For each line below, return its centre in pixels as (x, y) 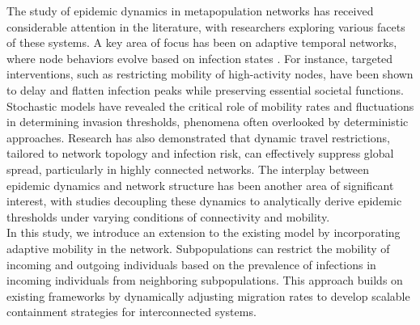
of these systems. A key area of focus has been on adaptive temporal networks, (202, 42)
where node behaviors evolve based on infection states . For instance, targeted (200, 58)
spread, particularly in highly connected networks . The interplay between (188, 169)
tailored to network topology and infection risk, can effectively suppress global (200, 153)
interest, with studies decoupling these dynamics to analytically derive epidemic (204, 201)
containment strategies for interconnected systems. (132, 312)
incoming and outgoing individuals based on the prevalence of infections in (191, 264)
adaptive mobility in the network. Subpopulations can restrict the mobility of (198, 248)
